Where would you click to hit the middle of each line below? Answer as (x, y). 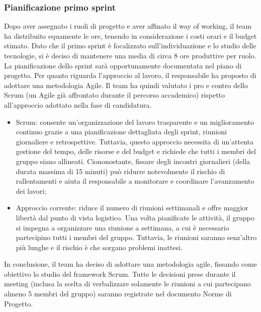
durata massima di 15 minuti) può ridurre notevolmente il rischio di (120, 171)
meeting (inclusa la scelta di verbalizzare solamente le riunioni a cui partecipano (127, 284)
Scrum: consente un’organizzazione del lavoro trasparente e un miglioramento (135, 122)
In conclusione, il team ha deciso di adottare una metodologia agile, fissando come (130, 264)
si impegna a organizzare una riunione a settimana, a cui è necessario (122, 227)
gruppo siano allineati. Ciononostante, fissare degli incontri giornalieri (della (133, 161)
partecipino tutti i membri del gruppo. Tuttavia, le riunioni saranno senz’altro (136, 237)
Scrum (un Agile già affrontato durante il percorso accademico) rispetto (115, 95)
